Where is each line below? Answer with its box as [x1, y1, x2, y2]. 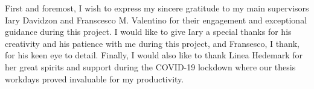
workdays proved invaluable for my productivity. [5, 72, 184, 85]
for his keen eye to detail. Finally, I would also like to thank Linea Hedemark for [5, 49, 303, 61]
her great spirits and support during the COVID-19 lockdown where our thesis [5, 60, 296, 73]
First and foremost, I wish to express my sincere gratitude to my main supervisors [5, 2, 309, 14]
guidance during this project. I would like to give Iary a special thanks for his [5, 25, 292, 38]
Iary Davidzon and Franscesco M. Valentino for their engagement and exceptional [5, 13, 307, 26]
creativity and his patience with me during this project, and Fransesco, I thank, [5, 37, 300, 49]
